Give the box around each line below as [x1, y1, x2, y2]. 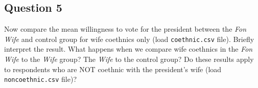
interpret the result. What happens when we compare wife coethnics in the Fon [4, 43, 253, 54]
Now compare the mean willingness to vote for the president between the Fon [4, 24, 247, 34]
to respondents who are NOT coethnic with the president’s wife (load [4, 63, 222, 74]
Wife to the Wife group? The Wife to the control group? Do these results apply [4, 54, 254, 64]
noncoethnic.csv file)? [4, 74, 77, 84]
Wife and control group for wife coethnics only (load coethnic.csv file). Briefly [4, 33, 254, 44]
